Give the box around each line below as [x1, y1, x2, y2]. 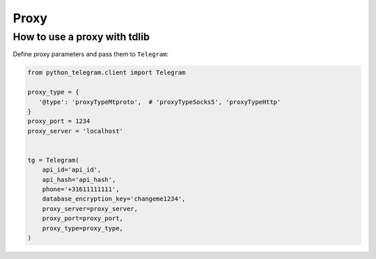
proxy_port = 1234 [27, 117, 91, 125]
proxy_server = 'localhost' [27, 127, 123, 135]
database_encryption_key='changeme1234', [42, 195, 186, 203]
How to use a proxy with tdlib [13, 31, 150, 43]
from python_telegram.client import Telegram [27, 69, 186, 76]
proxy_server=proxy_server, [42, 205, 139, 212]
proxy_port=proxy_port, [42, 215, 123, 222]
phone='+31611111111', [42, 185, 120, 194]
